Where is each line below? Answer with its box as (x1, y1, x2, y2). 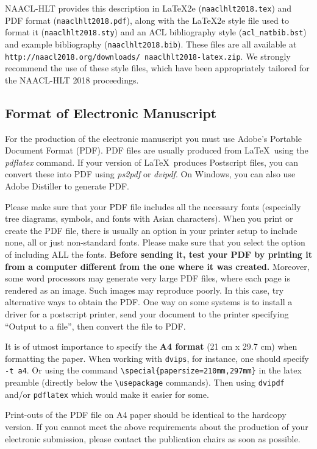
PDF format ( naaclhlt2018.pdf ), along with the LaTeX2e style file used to (5, 13, 289, 26)
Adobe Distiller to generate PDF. (5, 180, 129, 193)
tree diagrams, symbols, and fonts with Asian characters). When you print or (5, 212, 293, 225)
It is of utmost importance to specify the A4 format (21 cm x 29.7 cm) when (5, 340, 297, 353)
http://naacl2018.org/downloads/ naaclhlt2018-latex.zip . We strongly (5, 49, 291, 62)
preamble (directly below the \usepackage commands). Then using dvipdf (5, 376, 285, 389)
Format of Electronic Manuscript (5, 103, 217, 122)
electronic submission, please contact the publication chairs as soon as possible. (5, 432, 301, 445)
